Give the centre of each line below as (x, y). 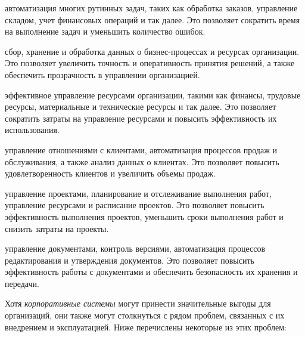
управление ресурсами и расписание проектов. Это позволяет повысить (135, 205)
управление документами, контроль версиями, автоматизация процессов (135, 248)
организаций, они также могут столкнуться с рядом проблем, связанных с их (145, 315)
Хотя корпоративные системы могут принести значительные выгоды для (138, 303)
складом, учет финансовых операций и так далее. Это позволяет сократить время (152, 19)
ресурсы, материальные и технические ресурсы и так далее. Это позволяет (141, 106)
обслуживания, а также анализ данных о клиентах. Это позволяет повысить (142, 161)
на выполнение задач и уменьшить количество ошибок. (105, 31)
